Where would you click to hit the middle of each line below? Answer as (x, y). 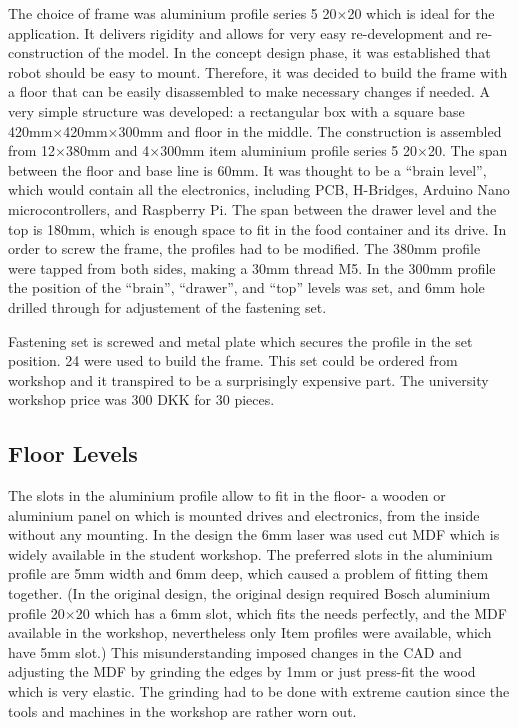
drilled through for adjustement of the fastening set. (167, 306)
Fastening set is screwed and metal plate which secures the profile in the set (240, 340)
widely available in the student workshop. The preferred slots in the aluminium (250, 553)
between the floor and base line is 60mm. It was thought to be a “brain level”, (247, 169)
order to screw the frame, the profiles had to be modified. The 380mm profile (244, 248)
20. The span (467, 150)
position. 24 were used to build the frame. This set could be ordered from (233, 360)
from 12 (32, 150)
